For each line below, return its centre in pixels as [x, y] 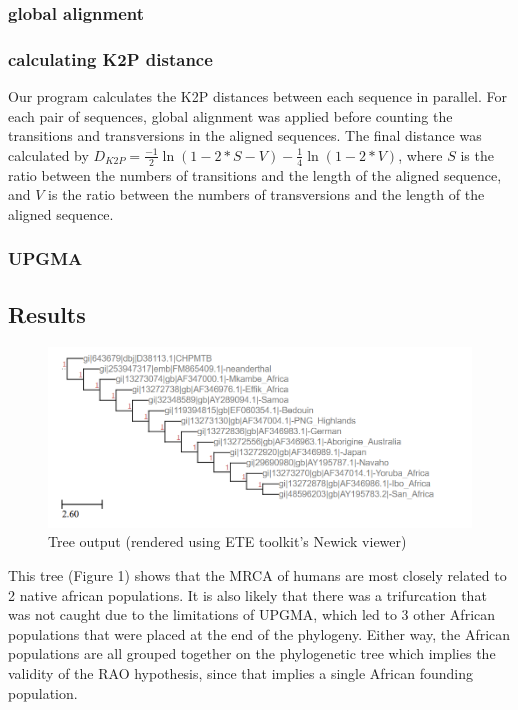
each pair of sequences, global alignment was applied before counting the [230, 115]
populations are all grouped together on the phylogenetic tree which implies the [252, 653]
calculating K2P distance [110, 58]
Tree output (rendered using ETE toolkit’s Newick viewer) [227, 541]
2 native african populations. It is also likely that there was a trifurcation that [247, 594]
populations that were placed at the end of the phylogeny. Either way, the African [259, 633]
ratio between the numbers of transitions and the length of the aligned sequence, [255, 174]
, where [420, 154]
